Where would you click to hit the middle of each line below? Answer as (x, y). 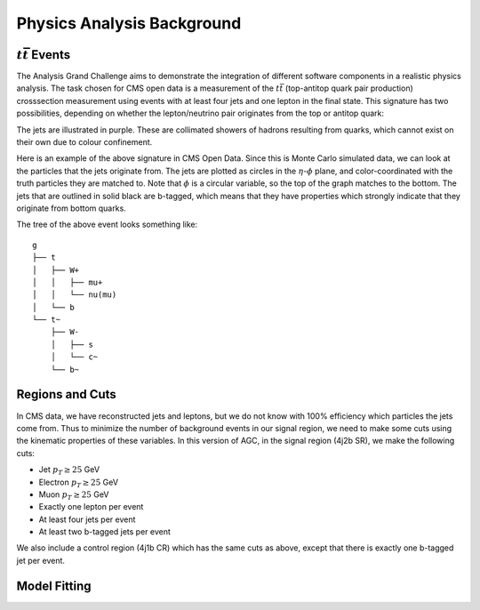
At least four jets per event (87, 519)
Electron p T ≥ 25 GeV (79, 483)
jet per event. (41, 560)
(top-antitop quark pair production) (349, 88)
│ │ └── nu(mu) (75, 295)
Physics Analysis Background (129, 23)
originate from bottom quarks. (71, 208)
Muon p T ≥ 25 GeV (74, 495)
